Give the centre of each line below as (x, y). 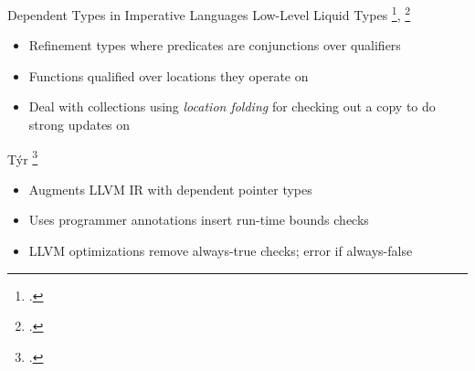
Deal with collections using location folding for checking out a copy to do (232, 106)
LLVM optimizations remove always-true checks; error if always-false (221, 251)
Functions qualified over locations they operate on (169, 75)
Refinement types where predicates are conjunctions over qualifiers (215, 45)
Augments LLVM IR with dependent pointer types (170, 189)
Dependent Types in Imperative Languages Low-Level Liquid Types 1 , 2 (209, 13)
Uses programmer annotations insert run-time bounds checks (199, 220)
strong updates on (79, 125)
